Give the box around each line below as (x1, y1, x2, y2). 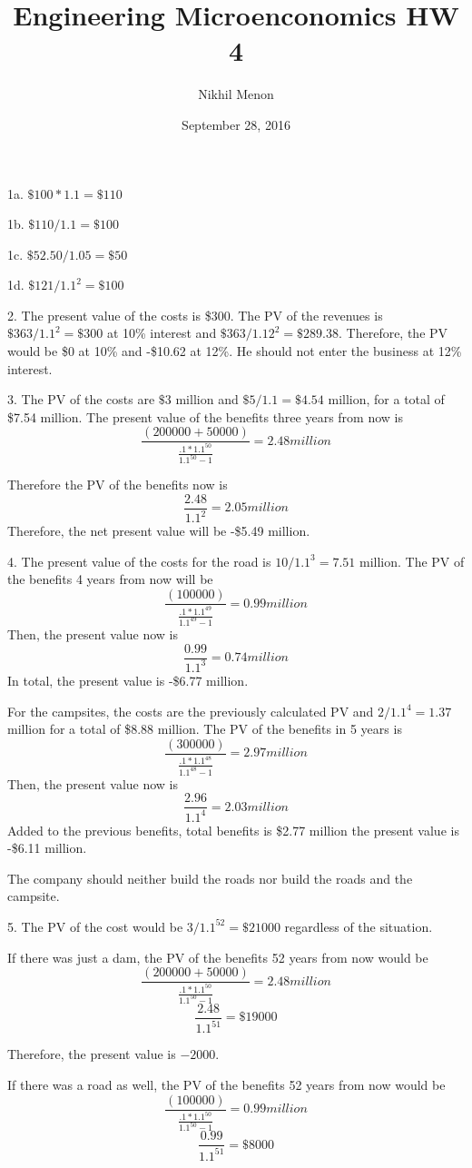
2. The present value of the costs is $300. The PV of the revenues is (7, 305, 383, 324)
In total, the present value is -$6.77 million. (7, 670, 249, 689)
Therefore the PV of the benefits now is (7, 475, 228, 494)
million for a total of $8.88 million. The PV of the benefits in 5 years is (7, 719, 402, 738)
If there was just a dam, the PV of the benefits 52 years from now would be (7, 947, 428, 966)
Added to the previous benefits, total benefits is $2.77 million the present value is (7, 820, 459, 839)
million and (175, 390, 239, 409)
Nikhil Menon (198, 84, 274, 104)
